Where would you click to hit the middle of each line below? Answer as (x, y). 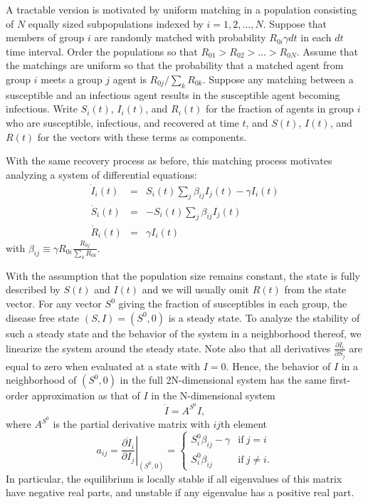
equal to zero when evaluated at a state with (103, 366)
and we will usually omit (195, 289)
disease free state (43, 317)
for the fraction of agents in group (280, 109)
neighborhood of (41, 380)
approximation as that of (86, 395)
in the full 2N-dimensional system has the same (223, 380)
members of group (45, 37)
